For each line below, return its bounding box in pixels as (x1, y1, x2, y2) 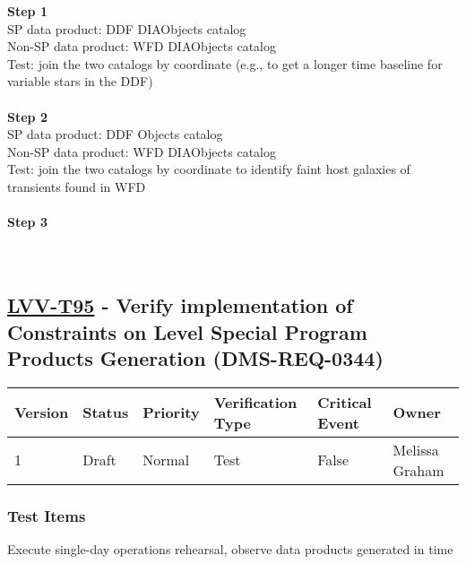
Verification (213, 391, 298, 412)
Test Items (7, 504, 86, 526)
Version (14, 402, 69, 423)
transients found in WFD (7, 177, 146, 195)
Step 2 (7, 107, 47, 126)
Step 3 (7, 213, 47, 231)
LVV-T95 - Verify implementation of (7, 291, 353, 319)
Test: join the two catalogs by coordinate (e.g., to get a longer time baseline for (7, 54, 443, 73)
